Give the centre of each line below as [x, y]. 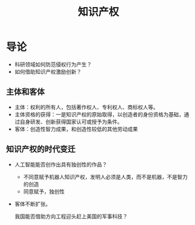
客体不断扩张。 [32, 204]
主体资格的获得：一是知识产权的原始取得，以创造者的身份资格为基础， [99, 114]
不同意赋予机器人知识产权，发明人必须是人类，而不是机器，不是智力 [105, 176]
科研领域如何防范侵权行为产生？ [53, 64]
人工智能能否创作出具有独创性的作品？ [61, 164]
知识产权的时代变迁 [41, 149]
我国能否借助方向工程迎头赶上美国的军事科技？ [71, 216]
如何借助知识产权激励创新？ [48, 71]
